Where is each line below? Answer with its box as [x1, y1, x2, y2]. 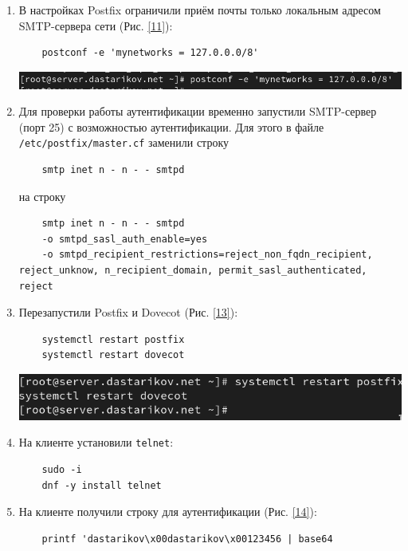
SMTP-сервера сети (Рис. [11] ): [18, 17, 173, 33]
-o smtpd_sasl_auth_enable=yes [41, 233, 208, 245]
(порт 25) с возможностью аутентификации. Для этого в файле [18, 118, 324, 135]
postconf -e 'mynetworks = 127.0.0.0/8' [41, 47, 259, 59]
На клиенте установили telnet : [18, 434, 174, 451]
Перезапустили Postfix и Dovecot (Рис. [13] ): [18, 304, 238, 321]
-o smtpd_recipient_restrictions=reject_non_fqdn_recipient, [41, 249, 373, 261]
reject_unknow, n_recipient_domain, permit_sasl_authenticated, [18, 264, 367, 276]
